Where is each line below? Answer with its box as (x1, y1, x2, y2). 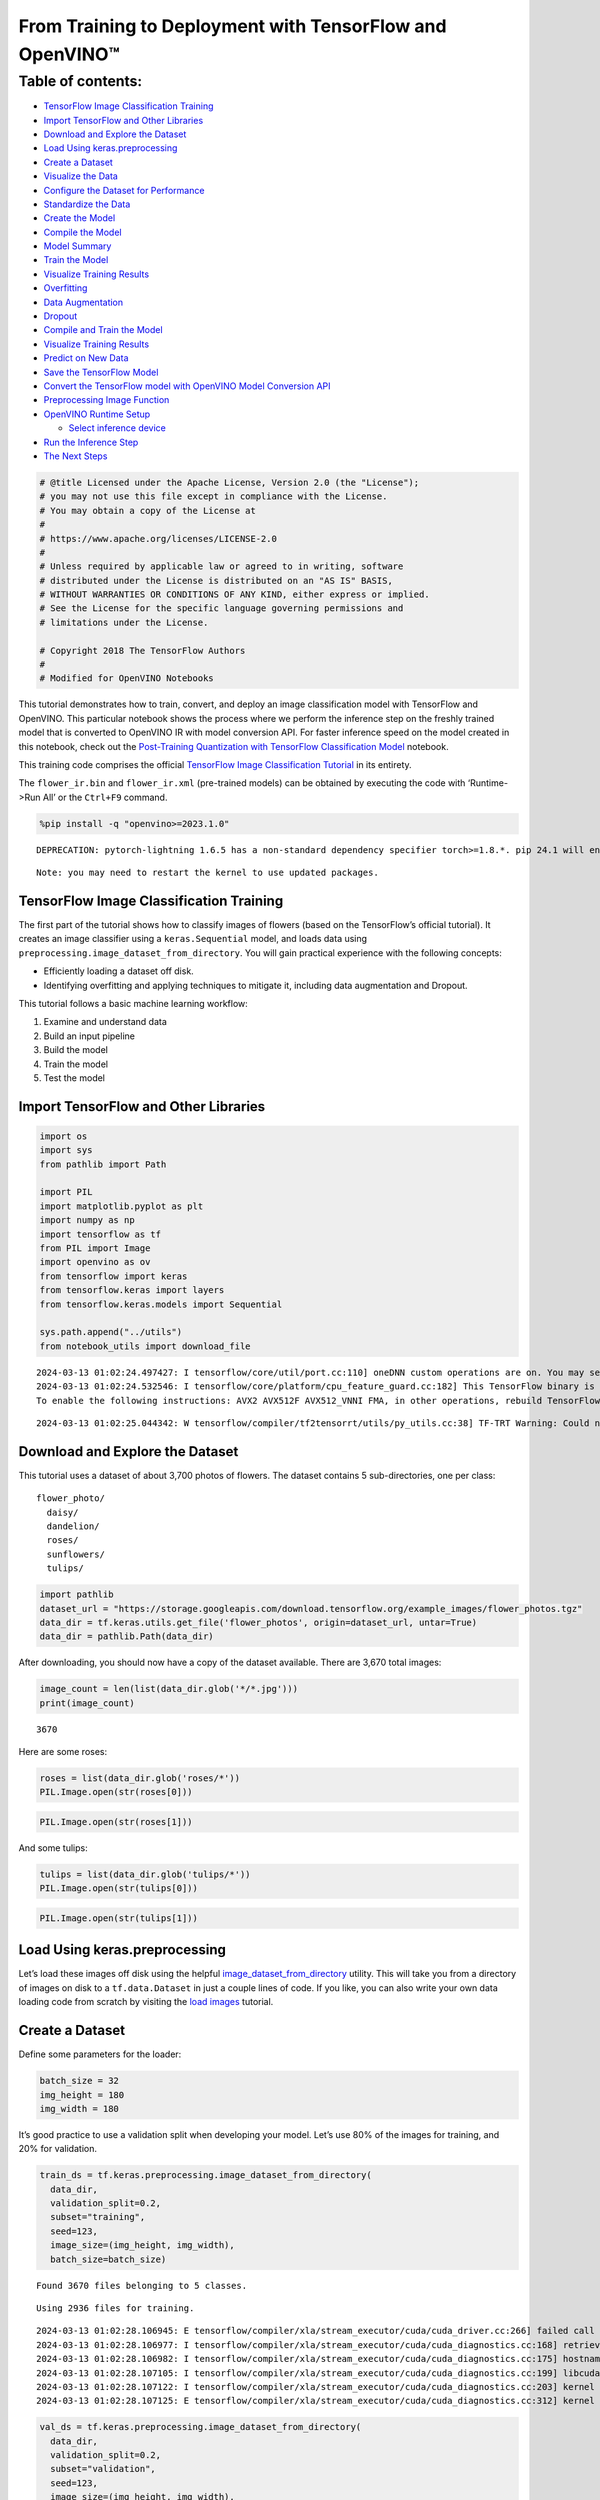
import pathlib (39, 1589, 114, 1600)
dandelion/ (46, 1521, 100, 1532)
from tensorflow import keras (39, 1270, 188, 1282)
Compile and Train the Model (43, 324, 164, 336)
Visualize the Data (43, 170, 119, 182)
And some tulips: (18, 1842, 89, 1854)
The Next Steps (43, 450, 108, 462)
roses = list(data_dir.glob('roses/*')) (39, 1773, 240, 1784)
